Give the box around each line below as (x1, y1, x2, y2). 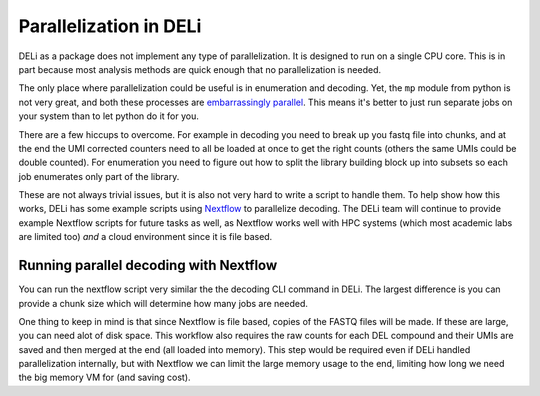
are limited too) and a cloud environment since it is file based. (18, 231, 273, 243)
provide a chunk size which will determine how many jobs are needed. (18, 297, 309, 309)
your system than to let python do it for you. (18, 110, 200, 122)
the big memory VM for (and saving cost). (18, 371, 191, 384)
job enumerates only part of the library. (18, 170, 180, 182)
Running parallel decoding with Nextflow (18, 257, 278, 274)
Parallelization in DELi (18, 15, 202, 37)
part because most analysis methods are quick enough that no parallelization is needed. (18, 63, 382, 75)
